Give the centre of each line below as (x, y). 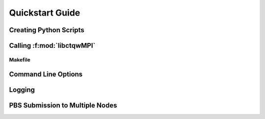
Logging (22, 89)
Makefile (20, 59)
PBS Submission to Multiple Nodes (63, 105)
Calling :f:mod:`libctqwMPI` (52, 46)
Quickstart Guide (45, 13)
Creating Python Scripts (47, 30)
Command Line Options (46, 74)
